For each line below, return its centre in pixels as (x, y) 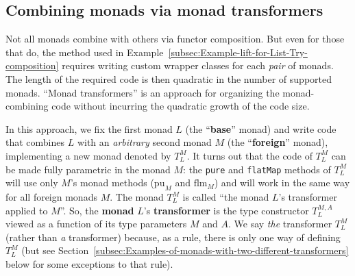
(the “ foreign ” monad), (278, 142)
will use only (32, 183)
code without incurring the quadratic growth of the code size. (181, 106)
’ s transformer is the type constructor (226, 210)
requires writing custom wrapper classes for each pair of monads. (198, 65)
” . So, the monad (97, 210)
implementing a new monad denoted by (88, 155)
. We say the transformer (280, 224)
